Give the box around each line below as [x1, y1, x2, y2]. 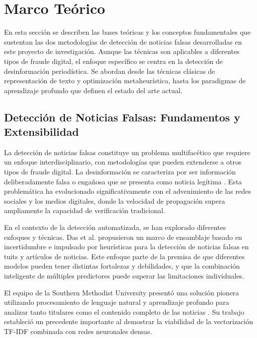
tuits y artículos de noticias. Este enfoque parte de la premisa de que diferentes [4, 251, 245, 261]
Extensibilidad [4, 124, 79, 139]
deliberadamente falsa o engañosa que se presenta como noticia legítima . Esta [4, 176, 242, 186]
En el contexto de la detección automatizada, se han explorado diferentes [4, 222, 226, 232]
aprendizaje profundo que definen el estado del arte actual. [4, 85, 183, 95]
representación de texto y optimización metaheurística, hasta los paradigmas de [4, 75, 246, 86]
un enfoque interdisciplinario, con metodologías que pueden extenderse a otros [4, 157, 242, 167]
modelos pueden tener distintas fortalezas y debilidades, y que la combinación [4, 261, 240, 271]
